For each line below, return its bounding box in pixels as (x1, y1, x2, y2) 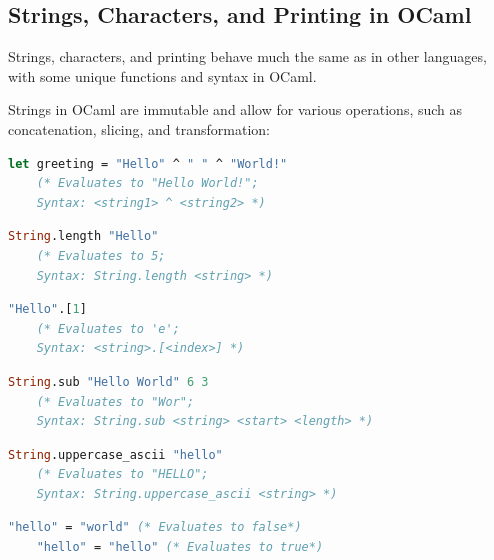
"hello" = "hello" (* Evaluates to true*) (36, 540, 324, 555)
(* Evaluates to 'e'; (36, 321, 180, 336)
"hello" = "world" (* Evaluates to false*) (8, 520, 302, 535)
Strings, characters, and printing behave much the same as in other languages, (8, 46, 487, 67)
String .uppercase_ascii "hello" (8, 447, 223, 462)
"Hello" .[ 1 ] (8, 302, 87, 317)
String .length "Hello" (8, 229, 159, 244)
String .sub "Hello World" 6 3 (8, 374, 209, 389)
